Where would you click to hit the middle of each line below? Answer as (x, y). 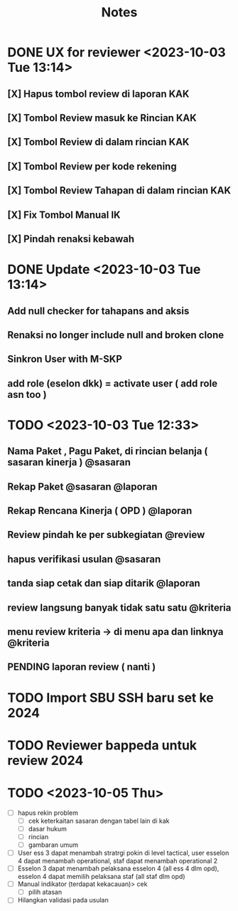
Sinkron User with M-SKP (65, 359)
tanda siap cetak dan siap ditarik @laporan (104, 583)
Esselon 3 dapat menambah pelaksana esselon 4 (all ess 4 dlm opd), (118, 868)
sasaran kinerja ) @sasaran (69, 462)
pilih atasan (45, 892)
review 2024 (45, 760)
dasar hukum (48, 828)
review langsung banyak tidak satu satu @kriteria (119, 607)
